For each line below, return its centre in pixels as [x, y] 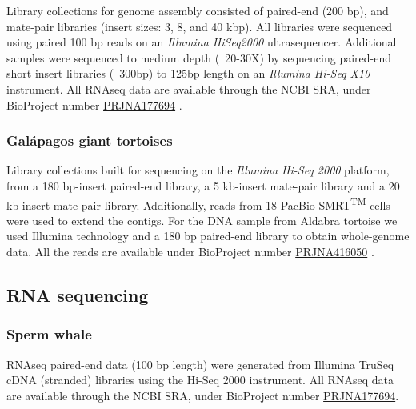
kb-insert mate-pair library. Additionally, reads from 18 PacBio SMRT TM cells [198, 203]
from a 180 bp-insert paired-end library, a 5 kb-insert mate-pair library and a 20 [203, 185]
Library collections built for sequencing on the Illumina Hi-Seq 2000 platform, [198, 170]
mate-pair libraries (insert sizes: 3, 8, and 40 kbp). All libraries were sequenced [200, 26]
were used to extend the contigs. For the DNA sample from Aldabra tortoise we [202, 220]
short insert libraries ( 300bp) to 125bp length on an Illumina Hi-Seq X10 [188, 73]
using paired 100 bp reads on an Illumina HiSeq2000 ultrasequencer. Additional [202, 42]
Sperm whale [49, 334]
